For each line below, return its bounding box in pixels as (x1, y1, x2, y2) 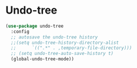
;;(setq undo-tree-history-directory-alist (11, 40, 119, 46)
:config (11, 28, 30, 34)
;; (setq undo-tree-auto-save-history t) (11, 51, 114, 57)
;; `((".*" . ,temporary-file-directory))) (11, 45, 132, 51)
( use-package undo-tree (5, 23, 64, 29)
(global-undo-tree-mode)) (11, 56, 75, 62)
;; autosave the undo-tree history (11, 34, 98, 40)
